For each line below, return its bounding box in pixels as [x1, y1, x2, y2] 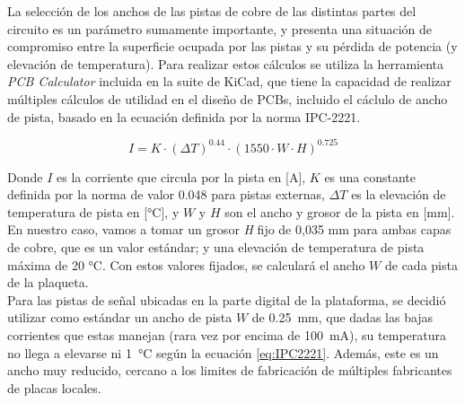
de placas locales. [7, 378, 101, 397]
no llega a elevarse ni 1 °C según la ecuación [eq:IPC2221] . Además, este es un [7, 343, 439, 362]
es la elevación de [351, 185, 446, 204]
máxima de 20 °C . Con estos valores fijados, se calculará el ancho [7, 255, 365, 274]
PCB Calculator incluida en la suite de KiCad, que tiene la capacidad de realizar [7, 72, 452, 91]
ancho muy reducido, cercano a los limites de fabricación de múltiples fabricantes [7, 361, 452, 380]
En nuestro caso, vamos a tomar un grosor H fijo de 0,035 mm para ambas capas [7, 220, 452, 239]
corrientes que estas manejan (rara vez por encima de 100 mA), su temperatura [7, 326, 446, 344]
